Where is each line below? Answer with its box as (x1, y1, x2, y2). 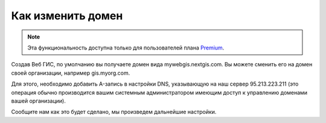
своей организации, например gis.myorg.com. (11, 69, 130, 77)
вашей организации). (11, 97, 66, 104)
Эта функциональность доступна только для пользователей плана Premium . (27, 44, 225, 51)
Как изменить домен (11, 9, 123, 22)
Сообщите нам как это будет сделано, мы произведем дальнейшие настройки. (11, 109, 217, 116)
